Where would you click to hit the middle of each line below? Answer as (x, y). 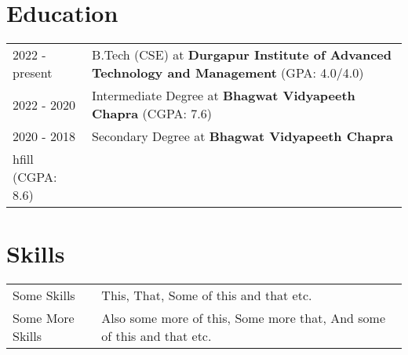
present (33, 73)
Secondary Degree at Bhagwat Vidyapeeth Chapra (242, 136)
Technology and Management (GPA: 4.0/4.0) (228, 73)
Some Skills (44, 295)
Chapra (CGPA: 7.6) (152, 114)
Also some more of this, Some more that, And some (244, 318)
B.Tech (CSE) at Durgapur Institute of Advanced (242, 55)
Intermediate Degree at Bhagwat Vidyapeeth (224, 96)
